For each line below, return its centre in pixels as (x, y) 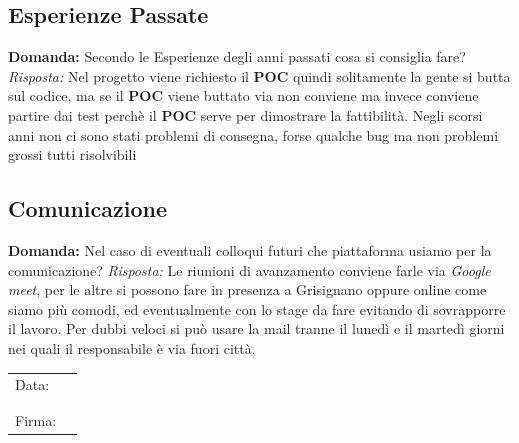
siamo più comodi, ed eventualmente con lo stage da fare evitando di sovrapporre (257, 308)
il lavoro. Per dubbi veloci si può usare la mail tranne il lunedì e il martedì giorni (256, 328)
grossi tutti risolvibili (72, 154)
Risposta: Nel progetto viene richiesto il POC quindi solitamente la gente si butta (259, 75)
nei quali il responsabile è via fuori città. (132, 347)
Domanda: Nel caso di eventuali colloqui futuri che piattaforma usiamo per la (250, 249)
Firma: (36, 419)
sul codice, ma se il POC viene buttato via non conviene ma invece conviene (243, 95)
